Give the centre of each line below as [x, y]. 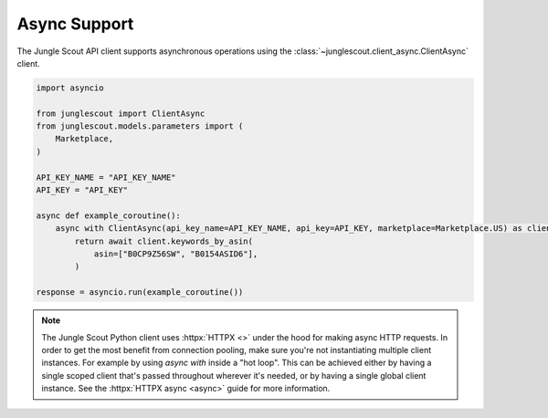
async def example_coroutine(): [109, 215]
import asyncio [70, 88]
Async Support [75, 24]
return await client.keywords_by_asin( [163, 241]
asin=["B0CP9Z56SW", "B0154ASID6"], [176, 254]
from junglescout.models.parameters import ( [140, 126]
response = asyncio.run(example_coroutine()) [140, 293]
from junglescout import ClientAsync [121, 113]
